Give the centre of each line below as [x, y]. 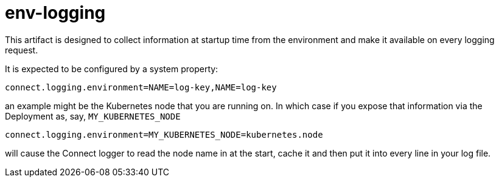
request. [22, 50]
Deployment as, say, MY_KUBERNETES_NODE [93, 116]
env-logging [55, 13]
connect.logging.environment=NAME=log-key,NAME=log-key [141, 87]
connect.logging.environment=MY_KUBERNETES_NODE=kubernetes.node [164, 134]
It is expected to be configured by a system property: [112, 69]
